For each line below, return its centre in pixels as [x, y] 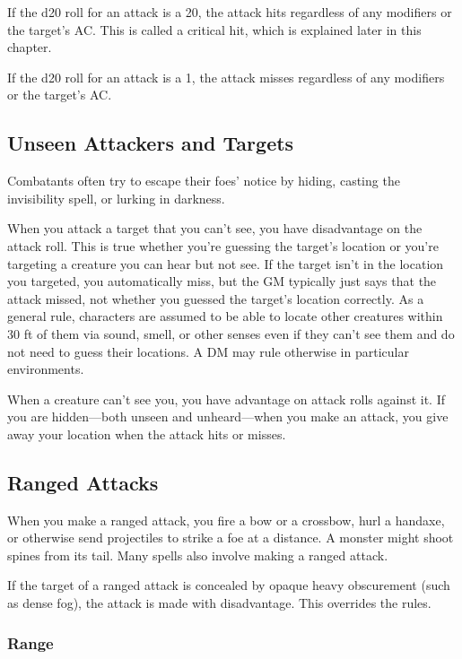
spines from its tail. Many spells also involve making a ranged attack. [198, 555]
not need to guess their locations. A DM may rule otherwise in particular [208, 351]
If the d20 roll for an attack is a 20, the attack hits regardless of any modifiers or [230, 12]
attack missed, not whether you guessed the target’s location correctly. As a [216, 298]
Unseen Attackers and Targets [151, 143]
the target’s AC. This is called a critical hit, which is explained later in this [214, 29]
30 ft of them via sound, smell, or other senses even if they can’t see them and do [231, 333]
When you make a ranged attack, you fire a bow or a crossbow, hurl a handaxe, [226, 520]
